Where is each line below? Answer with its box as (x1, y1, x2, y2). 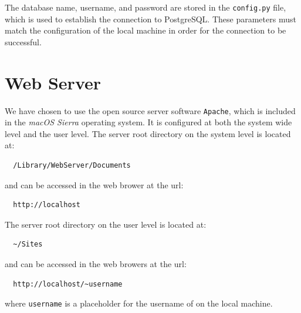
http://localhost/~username (13, 279, 123, 288)
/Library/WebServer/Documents (13, 161, 131, 169)
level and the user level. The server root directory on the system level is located (5, 127, 291, 139)
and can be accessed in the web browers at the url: (5, 257, 187, 269)
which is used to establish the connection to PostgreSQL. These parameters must (5, 12, 296, 25)
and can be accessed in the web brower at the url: (5, 178, 184, 191)
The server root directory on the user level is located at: (5, 218, 207, 230)
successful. (5, 35, 42, 48)
